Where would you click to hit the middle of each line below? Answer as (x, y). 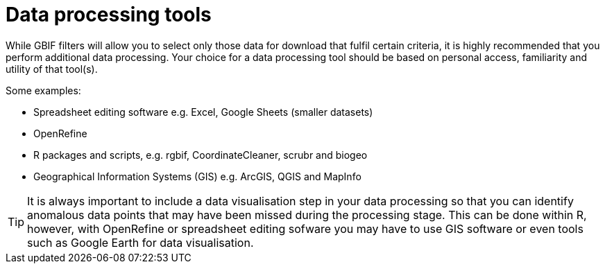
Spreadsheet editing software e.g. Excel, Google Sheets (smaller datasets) (203, 112)
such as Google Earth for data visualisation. (140, 242)
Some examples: (43, 90)
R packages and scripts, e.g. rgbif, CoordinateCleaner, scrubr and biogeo (201, 155)
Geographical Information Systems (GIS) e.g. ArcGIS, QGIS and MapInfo (197, 176)
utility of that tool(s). (52, 69)
